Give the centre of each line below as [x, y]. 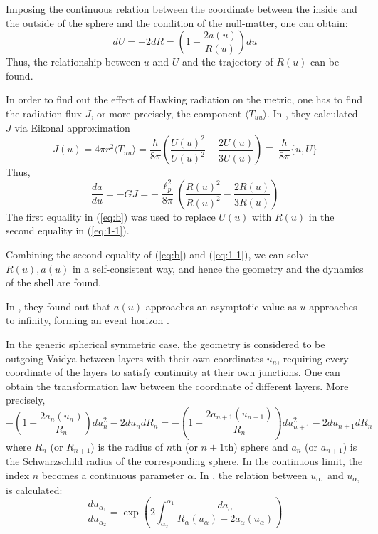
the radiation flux [44, 113]
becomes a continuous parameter [113, 475]
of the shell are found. [53, 282]
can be [325, 62]
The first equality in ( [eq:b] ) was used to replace [111, 216]
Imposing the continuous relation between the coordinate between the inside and [182, 9]
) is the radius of [127, 446]
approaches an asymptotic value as [221, 306]
